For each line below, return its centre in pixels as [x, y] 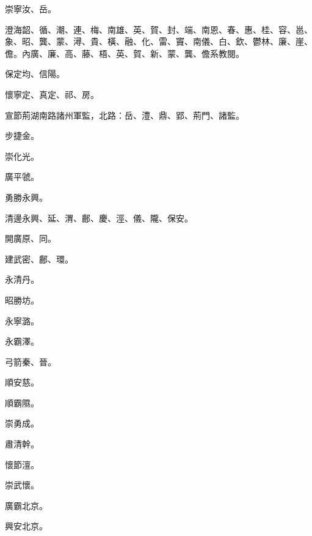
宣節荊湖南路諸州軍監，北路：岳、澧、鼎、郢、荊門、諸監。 [125, 115]
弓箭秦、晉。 [31, 361]
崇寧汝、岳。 [31, 9]
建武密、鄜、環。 [39, 259]
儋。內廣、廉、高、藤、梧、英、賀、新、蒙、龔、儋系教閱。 [125, 53]
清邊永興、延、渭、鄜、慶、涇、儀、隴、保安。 [99, 218]
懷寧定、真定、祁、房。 [52, 94]
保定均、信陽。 [35, 74]
